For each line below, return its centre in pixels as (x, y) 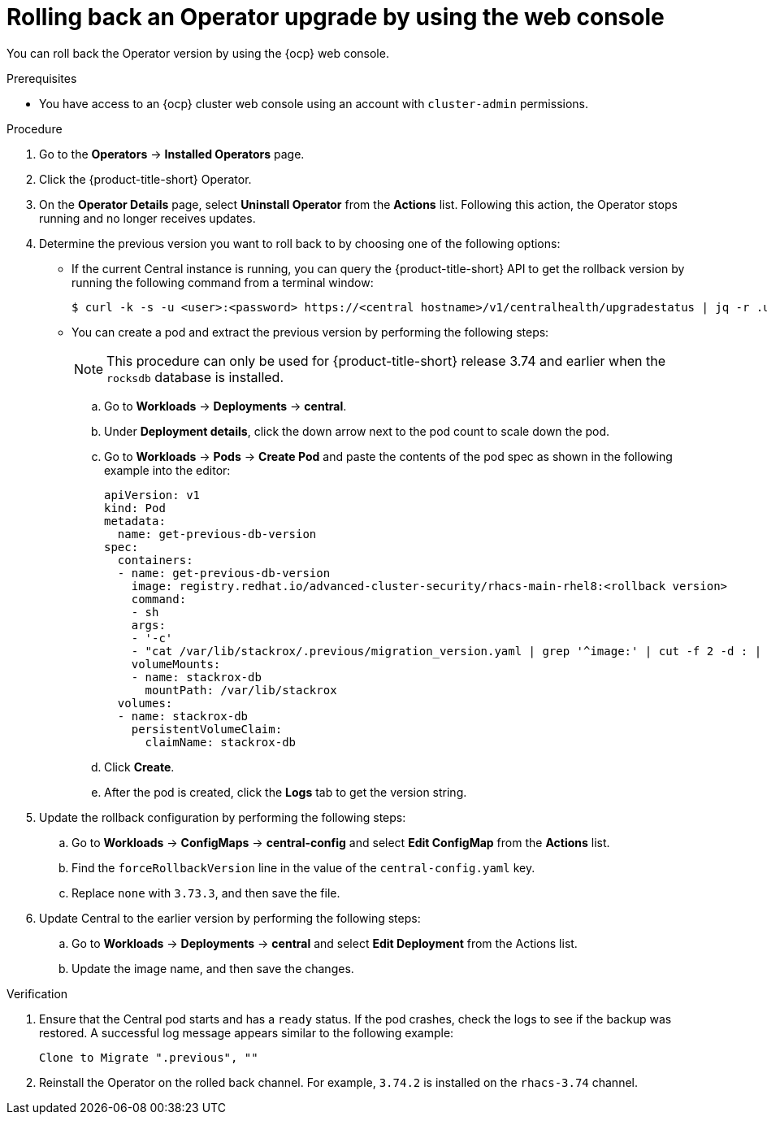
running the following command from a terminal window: (223, 282)
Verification (37, 993)
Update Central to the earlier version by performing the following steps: (230, 918)
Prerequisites (42, 78)
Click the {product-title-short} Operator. (145, 179)
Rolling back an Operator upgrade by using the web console (336, 17)
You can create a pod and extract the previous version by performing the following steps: (310, 332)
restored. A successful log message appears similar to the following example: (247, 1032)
